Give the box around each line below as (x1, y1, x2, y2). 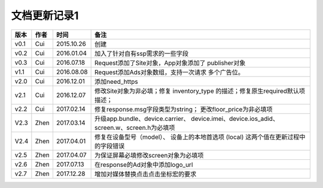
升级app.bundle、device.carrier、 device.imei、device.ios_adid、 (94, 114, 279, 123)
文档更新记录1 (11, 9, 79, 22)
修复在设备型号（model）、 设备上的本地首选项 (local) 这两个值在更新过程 (94, 132, 300, 141)
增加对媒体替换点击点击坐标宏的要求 (94, 169, 197, 178)
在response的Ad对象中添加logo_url (94, 160, 193, 169)
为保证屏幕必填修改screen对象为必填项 (94, 151, 204, 159)
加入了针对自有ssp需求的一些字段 (94, 49, 188, 57)
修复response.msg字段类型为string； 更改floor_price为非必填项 (94, 105, 273, 113)
